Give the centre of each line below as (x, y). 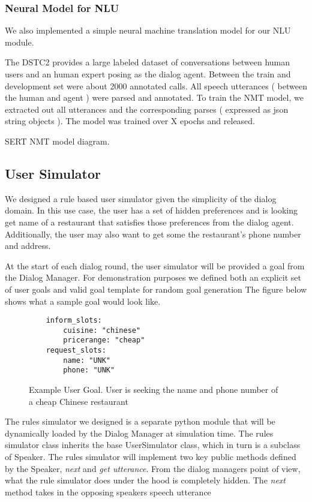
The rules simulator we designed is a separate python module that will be (140, 421)
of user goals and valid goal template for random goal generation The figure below (156, 289)
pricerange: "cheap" (104, 340)
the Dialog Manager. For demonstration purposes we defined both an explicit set (153, 277)
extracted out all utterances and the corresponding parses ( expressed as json (147, 109)
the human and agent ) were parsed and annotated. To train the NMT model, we (154, 97)
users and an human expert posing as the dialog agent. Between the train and (148, 74)
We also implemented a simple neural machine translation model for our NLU (148, 30)
